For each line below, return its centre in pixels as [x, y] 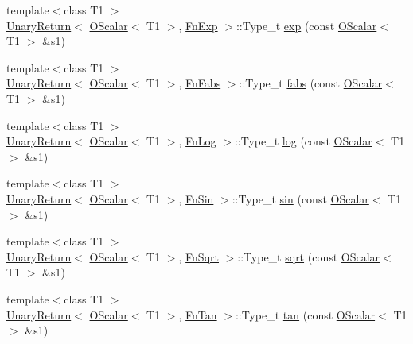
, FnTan [198, 314]
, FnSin [196, 198]
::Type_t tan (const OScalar [305, 314]
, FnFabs [200, 83]
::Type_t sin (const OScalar [300, 198]
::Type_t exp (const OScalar [306, 25]
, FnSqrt [199, 256]
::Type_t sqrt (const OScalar [309, 256]
